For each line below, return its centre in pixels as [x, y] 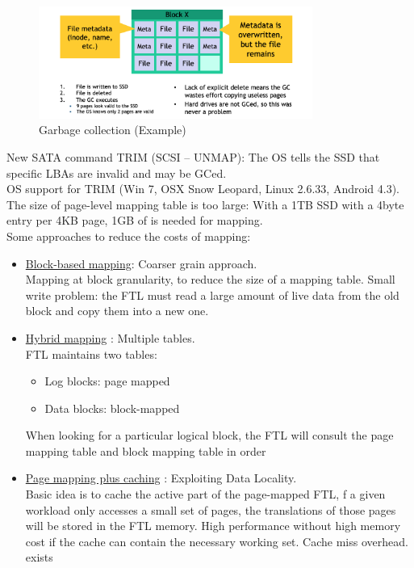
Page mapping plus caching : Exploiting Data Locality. [161, 478]
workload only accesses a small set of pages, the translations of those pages [211, 509]
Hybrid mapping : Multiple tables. [110, 337]
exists [39, 557]
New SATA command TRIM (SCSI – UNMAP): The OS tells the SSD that [193, 156]
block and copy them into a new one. [117, 311]
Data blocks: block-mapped [112, 408]
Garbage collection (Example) [113, 130]
